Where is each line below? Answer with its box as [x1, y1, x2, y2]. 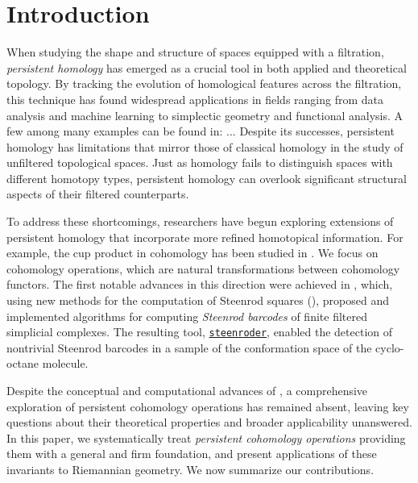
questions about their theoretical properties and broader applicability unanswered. [6, 414, 412, 431]
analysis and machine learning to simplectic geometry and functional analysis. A [6, 106, 404, 123]
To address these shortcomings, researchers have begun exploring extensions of [6, 213, 394, 230]
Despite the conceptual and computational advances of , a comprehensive [6, 382, 368, 399]
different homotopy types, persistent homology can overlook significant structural [6, 169, 407, 186]
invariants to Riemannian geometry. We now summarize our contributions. [6, 461, 375, 478]
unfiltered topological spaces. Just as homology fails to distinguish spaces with [6, 154, 393, 171]
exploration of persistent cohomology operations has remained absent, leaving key [6, 398, 409, 414]
